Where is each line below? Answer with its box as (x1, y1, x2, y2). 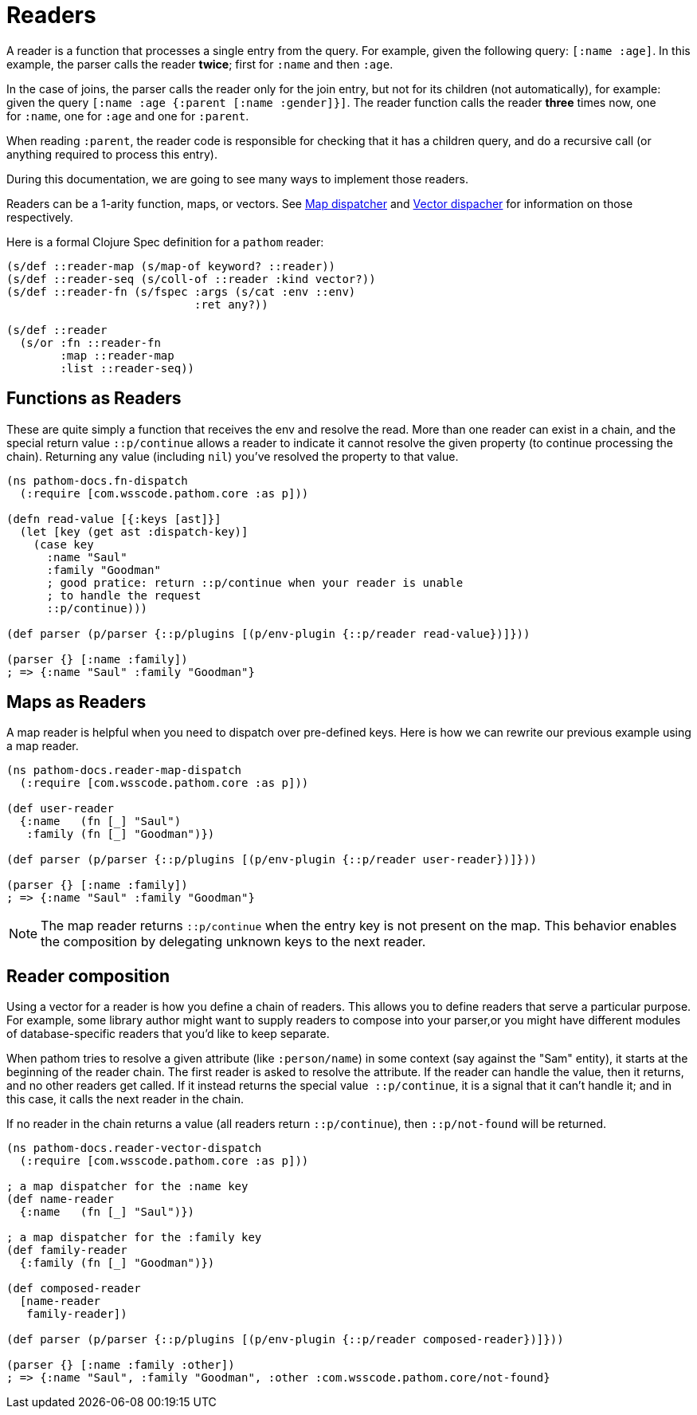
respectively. (6, 210, 73, 224)
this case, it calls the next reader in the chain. (6, 1092, 245, 1106)
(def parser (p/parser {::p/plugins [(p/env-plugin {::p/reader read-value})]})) (6, 627, 531, 640)
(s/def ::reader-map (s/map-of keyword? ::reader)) (6, 259, 336, 273)
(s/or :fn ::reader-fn (19, 336, 161, 349)
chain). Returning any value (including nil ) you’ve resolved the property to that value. (6, 449, 459, 463)
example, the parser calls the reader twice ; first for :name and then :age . (6, 57, 394, 71)
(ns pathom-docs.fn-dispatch (6, 474, 188, 487)
